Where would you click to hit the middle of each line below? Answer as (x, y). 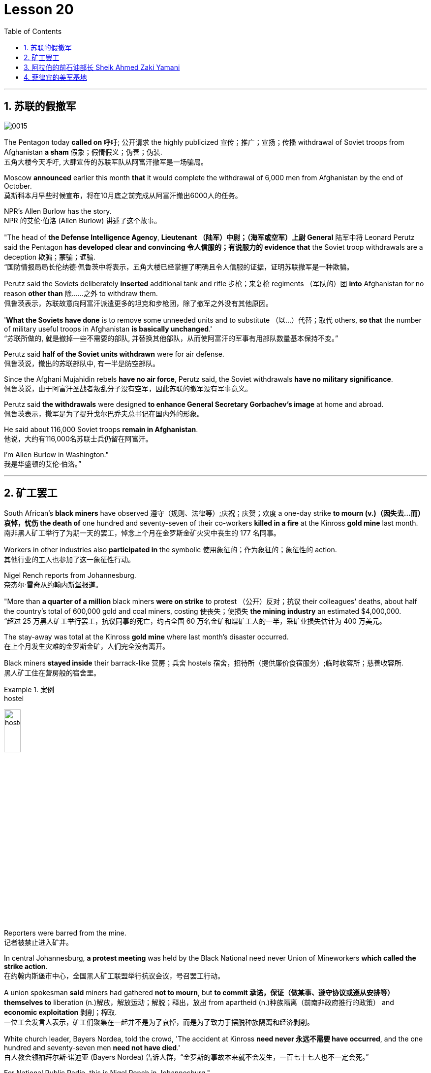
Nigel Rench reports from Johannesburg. (70, 575)
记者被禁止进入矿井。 (38, 942)
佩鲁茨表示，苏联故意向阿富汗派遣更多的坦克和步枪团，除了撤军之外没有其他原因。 (138, 303)
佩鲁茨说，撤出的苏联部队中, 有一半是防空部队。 (82, 363)
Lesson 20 (39, 9)
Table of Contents (33, 31)
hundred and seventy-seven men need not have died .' (92, 1047)
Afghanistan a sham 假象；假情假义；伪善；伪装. (83, 152)
